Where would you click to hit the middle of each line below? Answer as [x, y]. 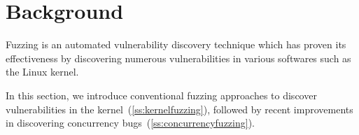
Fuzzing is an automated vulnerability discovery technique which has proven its [176, 44]
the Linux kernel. [42, 72]
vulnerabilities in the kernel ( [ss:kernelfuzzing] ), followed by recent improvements [179, 109]
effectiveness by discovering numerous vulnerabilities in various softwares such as [178, 58]
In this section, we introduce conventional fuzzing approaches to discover [161, 95]
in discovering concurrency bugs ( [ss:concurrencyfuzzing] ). [130, 123]
